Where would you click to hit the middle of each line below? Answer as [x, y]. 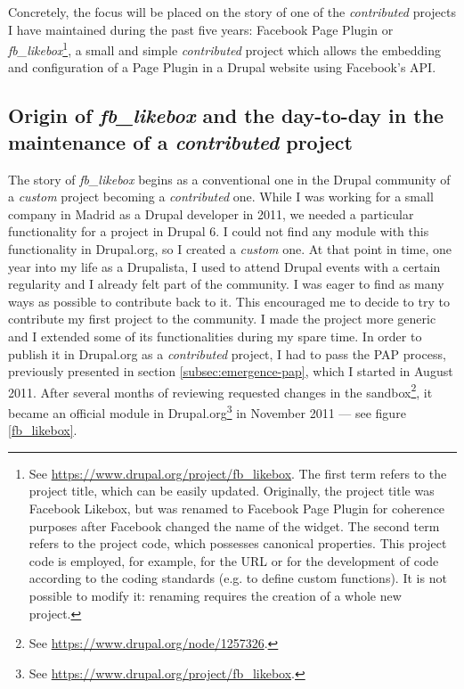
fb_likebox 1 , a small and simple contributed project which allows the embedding [225, 49]
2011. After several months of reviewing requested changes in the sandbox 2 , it [220, 390]
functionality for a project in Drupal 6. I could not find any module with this [219, 231]
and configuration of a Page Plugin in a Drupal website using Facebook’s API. [222, 67]
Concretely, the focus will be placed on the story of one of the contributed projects [232, 12]
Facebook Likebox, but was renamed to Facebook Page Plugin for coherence [237, 509]
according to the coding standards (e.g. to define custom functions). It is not [238, 578]
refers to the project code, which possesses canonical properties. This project [238, 543]
